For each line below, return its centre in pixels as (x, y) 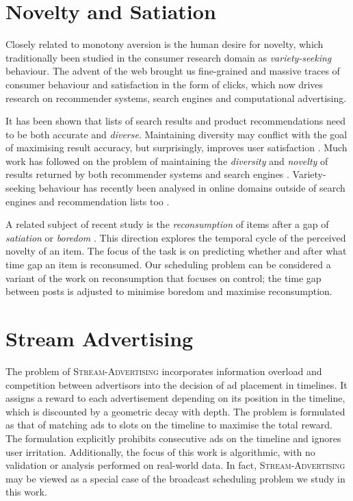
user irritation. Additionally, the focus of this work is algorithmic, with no (160, 451)
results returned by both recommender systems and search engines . (147, 174)
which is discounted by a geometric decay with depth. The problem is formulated (175, 411)
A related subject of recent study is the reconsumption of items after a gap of (167, 224)
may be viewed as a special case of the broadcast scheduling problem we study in (175, 478)
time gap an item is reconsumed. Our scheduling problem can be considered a (168, 265)
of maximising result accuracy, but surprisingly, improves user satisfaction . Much (176, 147)
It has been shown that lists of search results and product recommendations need (175, 121)
